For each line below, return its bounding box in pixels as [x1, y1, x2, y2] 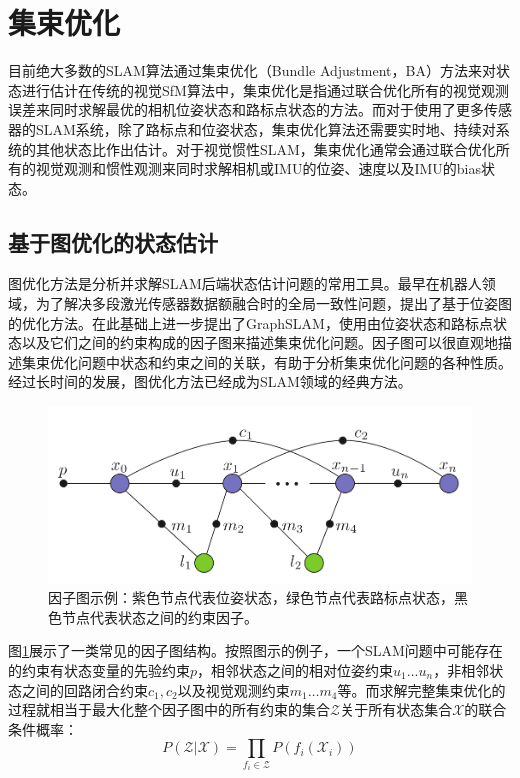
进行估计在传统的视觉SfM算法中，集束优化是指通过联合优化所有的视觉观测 [21, 79, 509, 100]
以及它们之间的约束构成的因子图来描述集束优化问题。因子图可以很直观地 [21, 332, 498, 353]
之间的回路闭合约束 [21, 679, 148, 700]
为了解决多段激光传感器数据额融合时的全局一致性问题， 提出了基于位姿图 [35, 293, 512, 314]
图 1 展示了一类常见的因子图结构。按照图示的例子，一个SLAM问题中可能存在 [8, 640, 503, 661]
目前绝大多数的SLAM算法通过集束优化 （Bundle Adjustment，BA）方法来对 [8, 60, 496, 81]
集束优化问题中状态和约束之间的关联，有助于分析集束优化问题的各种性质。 [21, 351, 512, 372]
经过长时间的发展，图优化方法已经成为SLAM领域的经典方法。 [8, 371, 412, 392]
